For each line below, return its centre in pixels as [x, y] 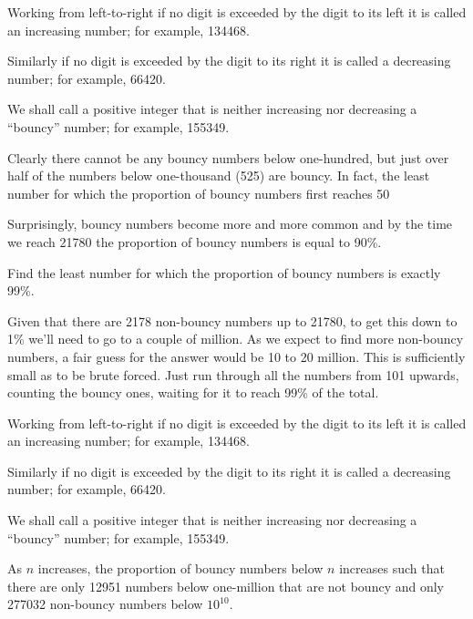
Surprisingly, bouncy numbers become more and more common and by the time [230, 224]
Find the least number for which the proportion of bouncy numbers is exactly [224, 272]
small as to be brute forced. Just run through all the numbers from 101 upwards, [233, 374]
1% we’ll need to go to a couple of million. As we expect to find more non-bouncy [236, 339]
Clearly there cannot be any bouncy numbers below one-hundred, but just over [228, 157]
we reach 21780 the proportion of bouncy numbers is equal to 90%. [195, 241]
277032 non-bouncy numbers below [105, 604]
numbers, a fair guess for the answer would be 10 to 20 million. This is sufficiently [236, 356]
